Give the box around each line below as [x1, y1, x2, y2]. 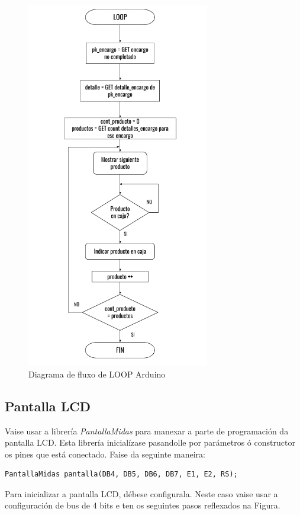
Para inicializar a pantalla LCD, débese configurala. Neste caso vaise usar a [5, 487, 278, 500]
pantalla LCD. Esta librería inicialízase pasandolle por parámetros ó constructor [5, 436, 295, 449]
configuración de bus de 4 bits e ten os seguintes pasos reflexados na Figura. [5, 499, 280, 511]
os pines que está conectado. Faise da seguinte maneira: [5, 447, 205, 460]
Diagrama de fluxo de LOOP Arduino [28, 367, 166, 380]
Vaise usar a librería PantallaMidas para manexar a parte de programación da [5, 424, 289, 437]
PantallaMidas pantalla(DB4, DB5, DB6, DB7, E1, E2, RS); [5, 470, 238, 479]
